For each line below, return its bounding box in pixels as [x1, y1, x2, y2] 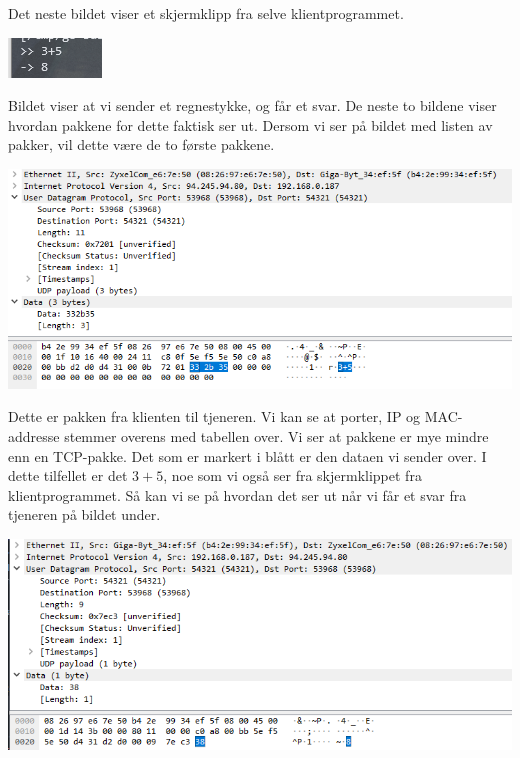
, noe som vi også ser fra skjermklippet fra [163, 465, 422, 486]
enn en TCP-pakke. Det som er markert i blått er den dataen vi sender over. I [8, 445, 487, 466]
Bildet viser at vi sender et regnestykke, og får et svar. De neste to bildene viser [8, 95, 497, 116]
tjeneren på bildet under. [8, 504, 161, 525]
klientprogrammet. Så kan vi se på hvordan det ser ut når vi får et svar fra [8, 484, 467, 505]
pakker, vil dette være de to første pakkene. [8, 134, 275, 155]
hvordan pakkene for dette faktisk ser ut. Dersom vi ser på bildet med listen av [8, 114, 493, 135]
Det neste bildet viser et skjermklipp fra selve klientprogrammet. [8, 3, 404, 23]
